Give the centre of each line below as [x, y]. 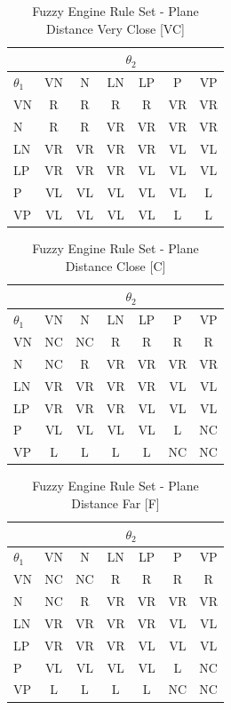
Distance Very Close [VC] [115, 28]
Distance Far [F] [115, 503]
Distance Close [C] [115, 265]
